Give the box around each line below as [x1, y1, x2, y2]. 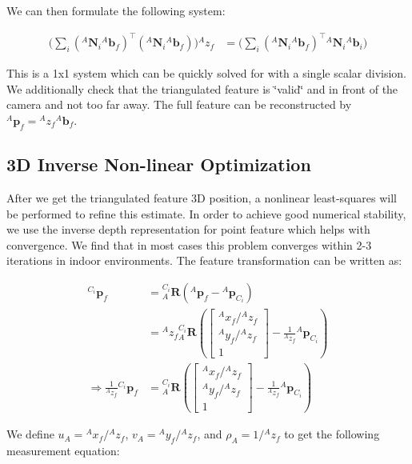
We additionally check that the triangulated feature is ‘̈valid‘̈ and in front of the [6, 80, 398, 97]
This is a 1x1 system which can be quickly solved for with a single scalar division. [6, 65, 406, 82]
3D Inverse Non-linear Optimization [6, 152, 311, 177]
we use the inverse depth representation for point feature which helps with [6, 221, 370, 238]
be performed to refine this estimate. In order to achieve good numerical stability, [6, 205, 406, 222]
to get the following [284, 426, 380, 442]
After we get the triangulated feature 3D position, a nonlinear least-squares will [6, 189, 397, 206]
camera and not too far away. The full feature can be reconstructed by [6, 96, 352, 113]
